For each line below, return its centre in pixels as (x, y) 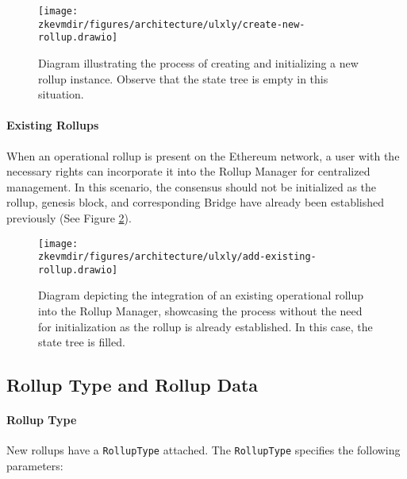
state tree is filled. (82, 342)
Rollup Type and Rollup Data (132, 385)
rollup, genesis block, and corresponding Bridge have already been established (196, 202)
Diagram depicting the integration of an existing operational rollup (201, 295)
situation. (61, 94)
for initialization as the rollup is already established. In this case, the (205, 326)
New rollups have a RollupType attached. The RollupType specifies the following (203, 450)
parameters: (35, 466)
